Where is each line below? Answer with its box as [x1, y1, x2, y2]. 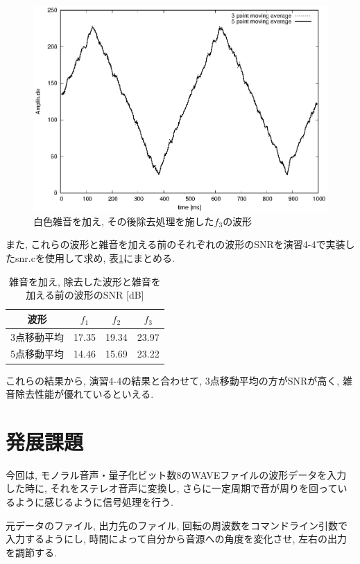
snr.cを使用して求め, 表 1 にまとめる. [15, 250, 175, 265]
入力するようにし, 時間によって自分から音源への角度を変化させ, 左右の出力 [6, 531, 347, 546]
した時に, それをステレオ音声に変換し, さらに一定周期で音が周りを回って [6, 481, 338, 495]
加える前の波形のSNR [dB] [26, 288, 144, 302]
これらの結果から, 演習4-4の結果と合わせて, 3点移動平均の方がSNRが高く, [6, 373, 340, 387]
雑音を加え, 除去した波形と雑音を [9, 274, 161, 288]
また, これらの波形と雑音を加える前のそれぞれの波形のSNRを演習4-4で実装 [6, 237, 345, 252]
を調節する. [6, 545, 57, 559]
